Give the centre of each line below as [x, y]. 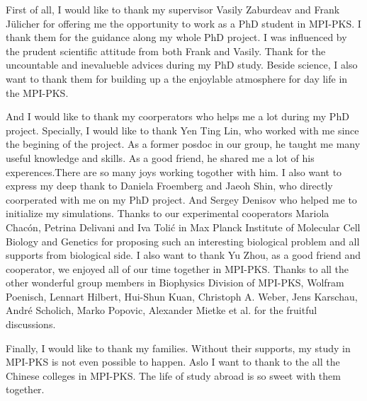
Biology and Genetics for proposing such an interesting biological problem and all [183, 241]
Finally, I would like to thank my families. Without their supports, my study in [178, 348]
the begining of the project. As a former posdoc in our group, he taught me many [183, 144]
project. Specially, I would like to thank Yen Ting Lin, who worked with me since [182, 130]
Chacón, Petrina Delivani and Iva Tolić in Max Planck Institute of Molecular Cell [183, 227]
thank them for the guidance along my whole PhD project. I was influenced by [176, 37]
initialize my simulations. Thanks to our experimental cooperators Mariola [168, 213]
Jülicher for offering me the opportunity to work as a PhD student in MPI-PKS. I [183, 23]
